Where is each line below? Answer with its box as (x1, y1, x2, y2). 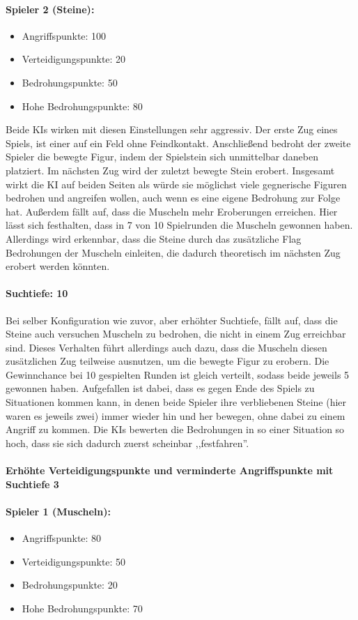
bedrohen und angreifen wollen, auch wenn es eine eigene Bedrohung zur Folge (6, 190, 341, 205)
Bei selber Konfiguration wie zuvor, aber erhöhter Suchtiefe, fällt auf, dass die (6, 312, 338, 327)
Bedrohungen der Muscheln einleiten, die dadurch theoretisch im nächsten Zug (6, 245, 341, 259)
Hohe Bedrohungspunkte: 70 (22, 600, 143, 615)
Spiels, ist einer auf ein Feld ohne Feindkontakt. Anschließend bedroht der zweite (6, 135, 351, 150)
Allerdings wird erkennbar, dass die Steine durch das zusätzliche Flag (6, 231, 302, 245)
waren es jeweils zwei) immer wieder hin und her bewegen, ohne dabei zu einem (6, 408, 345, 423)
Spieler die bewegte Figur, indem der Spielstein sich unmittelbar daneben (6, 149, 318, 164)
